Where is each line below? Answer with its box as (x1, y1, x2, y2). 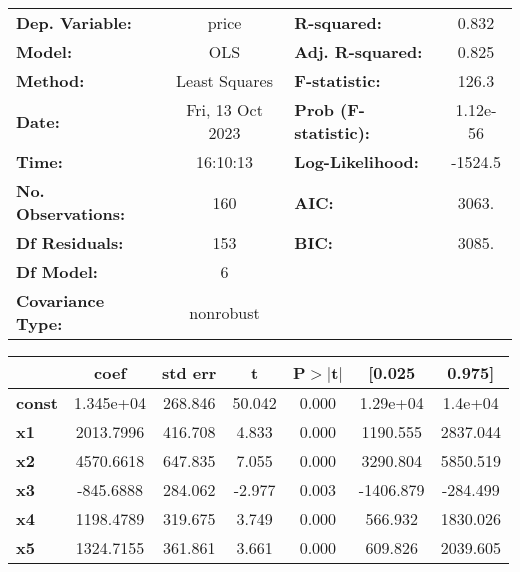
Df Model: (16, 260, 98, 283)
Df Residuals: (16, 231, 124, 254)
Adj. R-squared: (294, 40, 423, 63)
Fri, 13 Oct (186, 98, 263, 121)
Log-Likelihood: (294, 150, 419, 173)
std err (162, 361, 217, 384)
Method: (16, 69, 85, 92)
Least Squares (176, 69, 273, 92)
